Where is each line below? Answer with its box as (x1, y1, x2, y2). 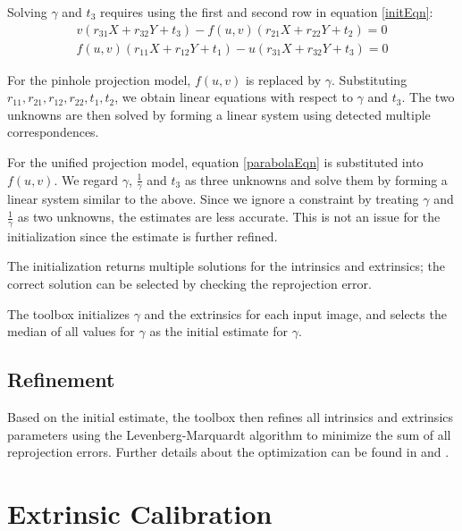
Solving (7, 3, 47, 21)
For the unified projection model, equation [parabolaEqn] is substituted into (7, 153, 424, 172)
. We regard (54, 170, 119, 189)
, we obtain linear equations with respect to (114, 88, 353, 106)
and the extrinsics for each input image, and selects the (144, 304, 447, 323)
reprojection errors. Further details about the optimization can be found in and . (7, 442, 449, 461)
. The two (401, 88, 455, 106)
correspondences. (7, 122, 99, 141)
